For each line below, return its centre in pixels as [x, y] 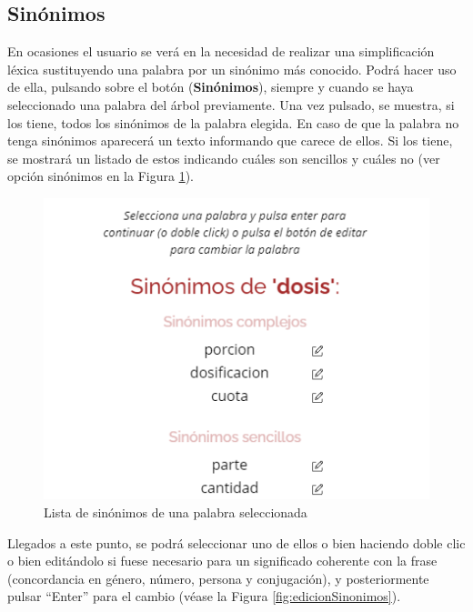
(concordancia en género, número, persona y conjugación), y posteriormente [218, 578]
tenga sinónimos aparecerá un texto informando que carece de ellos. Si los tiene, [230, 140]
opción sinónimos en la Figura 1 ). [101, 176]
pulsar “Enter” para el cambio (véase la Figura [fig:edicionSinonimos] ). [204, 596]
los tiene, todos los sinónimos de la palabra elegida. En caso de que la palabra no [233, 122]
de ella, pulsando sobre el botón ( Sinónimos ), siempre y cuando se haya [211, 87]
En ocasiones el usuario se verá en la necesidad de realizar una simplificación [221, 51]
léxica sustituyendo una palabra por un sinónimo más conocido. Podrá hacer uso [232, 69]
